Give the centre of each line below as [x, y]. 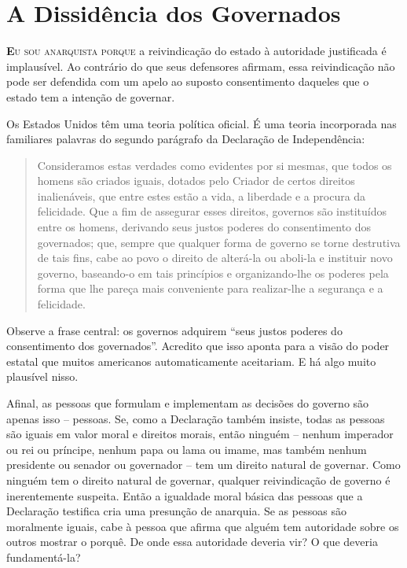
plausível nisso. [42, 376]
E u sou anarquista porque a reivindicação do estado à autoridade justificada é [196, 51]
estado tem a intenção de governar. [91, 96]
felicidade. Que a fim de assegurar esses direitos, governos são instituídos [212, 211]
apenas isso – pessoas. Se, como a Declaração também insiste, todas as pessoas [196, 418]
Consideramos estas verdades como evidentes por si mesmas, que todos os [214, 165]
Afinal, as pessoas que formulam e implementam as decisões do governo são [188, 403]
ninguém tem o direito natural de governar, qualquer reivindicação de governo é [198, 479]
